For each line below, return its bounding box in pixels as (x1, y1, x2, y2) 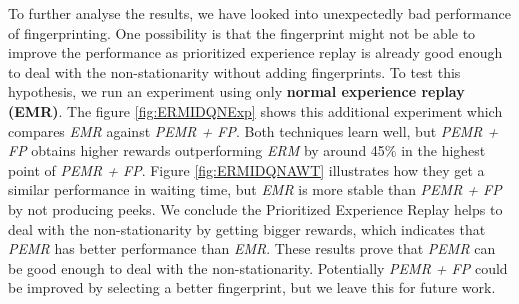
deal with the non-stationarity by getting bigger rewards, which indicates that (8, 218, 486, 239)
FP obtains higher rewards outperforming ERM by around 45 (8, 140, 385, 161)
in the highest (401, 140, 486, 161)
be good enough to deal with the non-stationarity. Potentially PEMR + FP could (8, 257, 508, 278)
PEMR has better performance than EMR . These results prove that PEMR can (8, 238, 496, 259)
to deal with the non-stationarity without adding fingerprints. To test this (8, 61, 461, 82)
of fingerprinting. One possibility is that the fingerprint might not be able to (8, 22, 476, 43)
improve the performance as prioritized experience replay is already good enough (8, 42, 503, 63)
